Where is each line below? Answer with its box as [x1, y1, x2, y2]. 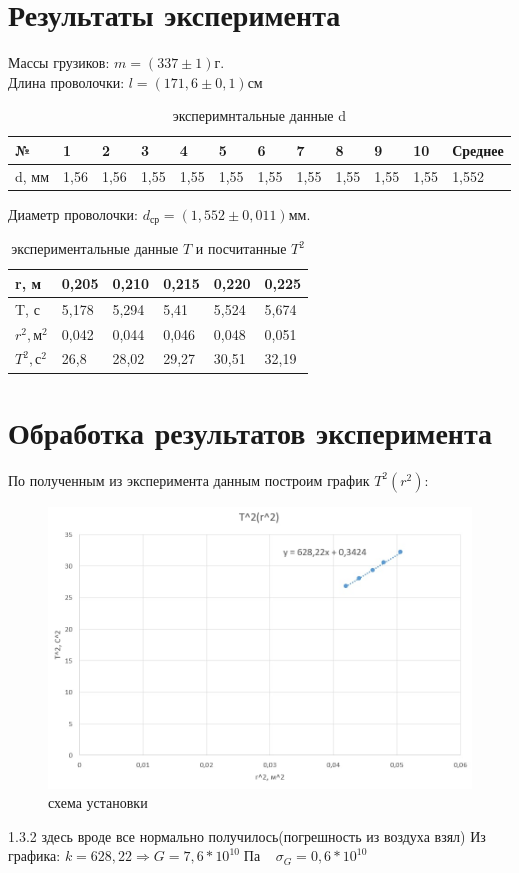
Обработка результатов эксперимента [8, 411, 493, 452]
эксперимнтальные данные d [172, 105, 347, 126]
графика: [8, 845, 61, 866]
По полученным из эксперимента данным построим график [8, 469, 370, 490]
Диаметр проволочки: [8, 203, 138, 224]
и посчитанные [195, 238, 287, 259]
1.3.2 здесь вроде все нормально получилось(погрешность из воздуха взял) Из [8, 825, 486, 846]
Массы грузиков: [8, 52, 110, 73]
